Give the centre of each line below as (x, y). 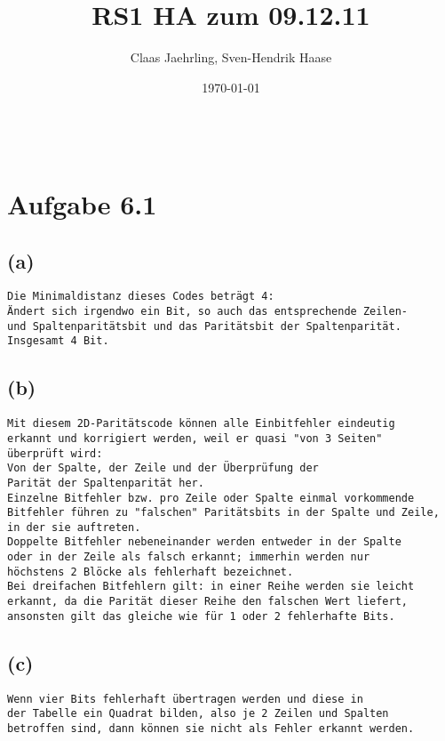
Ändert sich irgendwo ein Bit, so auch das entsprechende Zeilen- (208, 312)
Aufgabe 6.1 (82, 204)
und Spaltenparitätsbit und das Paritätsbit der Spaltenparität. (204, 326)
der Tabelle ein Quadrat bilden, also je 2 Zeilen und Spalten (198, 714)
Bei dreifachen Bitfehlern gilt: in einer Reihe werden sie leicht (211, 587)
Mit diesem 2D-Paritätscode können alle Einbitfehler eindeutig (201, 424)
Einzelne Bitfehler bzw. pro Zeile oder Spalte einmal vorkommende (211, 498)
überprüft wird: (55, 453)
